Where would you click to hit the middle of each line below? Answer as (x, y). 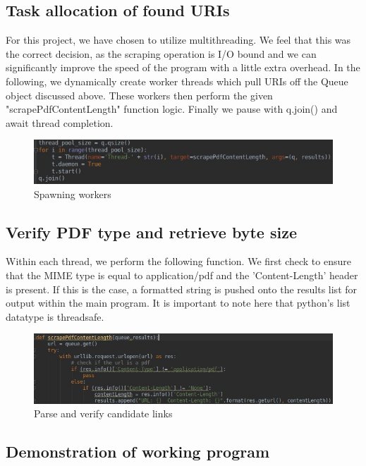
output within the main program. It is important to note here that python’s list (178, 303)
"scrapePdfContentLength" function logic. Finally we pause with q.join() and (172, 109)
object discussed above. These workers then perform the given (139, 95)
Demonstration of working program (138, 452)
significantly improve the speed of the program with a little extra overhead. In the (183, 67)
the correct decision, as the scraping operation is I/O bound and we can (161, 53)
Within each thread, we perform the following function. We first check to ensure (178, 261)
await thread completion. (60, 122)
